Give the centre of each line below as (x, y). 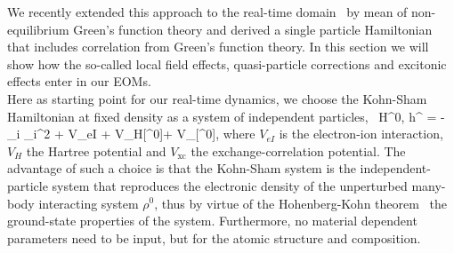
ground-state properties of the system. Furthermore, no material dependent (212, 221)
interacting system (89, 203)
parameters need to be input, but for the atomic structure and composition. (214, 237)
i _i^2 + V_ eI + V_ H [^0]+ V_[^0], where (136, 134)
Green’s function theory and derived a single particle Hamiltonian (253, 29)
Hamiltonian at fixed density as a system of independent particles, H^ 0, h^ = (222, 116)
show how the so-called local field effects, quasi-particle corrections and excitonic (227, 63)
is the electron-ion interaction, (361, 134)
